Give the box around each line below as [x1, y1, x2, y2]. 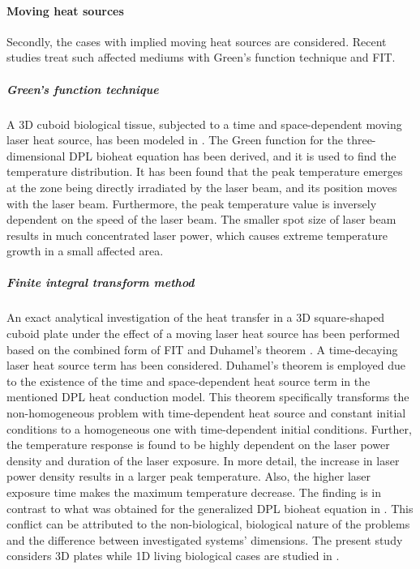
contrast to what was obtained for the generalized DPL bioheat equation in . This [6, 499, 414, 516]
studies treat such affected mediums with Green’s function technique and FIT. [6, 49, 396, 66]
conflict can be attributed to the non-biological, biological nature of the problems [6, 516, 410, 533]
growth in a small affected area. [6, 242, 164, 259]
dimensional [6, 147, 66, 164]
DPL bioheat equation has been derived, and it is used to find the [69, 147, 396, 164]
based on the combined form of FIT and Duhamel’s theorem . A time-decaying [6, 340, 398, 357]
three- [346, 131, 376, 148]
